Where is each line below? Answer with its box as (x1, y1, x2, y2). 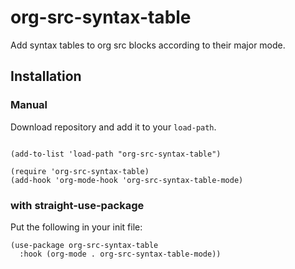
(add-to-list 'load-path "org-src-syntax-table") (10, 149, 222, 159)
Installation (10, 68, 82, 85)
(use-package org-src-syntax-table (10, 240, 159, 250)
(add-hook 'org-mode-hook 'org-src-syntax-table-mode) (10, 175, 244, 185)
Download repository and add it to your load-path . (10, 121, 217, 133)
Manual (10, 98, 48, 112)
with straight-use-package (10, 198, 145, 212)
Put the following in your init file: (10, 221, 143, 233)
